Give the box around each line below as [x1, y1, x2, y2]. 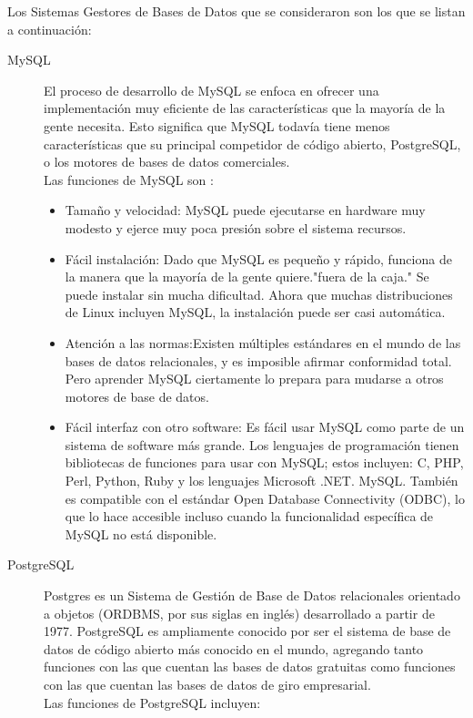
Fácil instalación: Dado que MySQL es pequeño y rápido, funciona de [65, 249, 452, 268]
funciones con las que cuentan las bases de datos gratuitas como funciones [44, 657, 456, 676]
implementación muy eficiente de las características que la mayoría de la [44, 98, 446, 118]
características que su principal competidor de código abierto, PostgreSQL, [44, 134, 461, 153]
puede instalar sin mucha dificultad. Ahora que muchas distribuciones [65, 284, 453, 303]
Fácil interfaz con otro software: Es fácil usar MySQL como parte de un [65, 417, 465, 436]
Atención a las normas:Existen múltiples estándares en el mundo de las [65, 333, 461, 352]
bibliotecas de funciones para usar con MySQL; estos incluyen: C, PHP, [65, 453, 464, 472]
